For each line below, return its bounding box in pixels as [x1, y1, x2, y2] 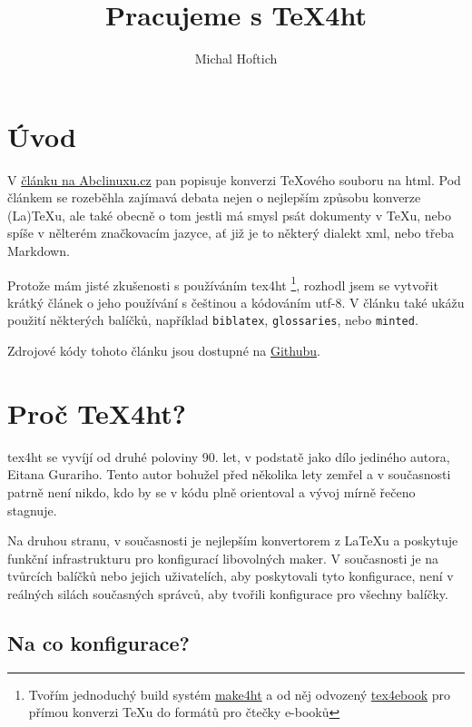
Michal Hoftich [194, 49, 278, 68]
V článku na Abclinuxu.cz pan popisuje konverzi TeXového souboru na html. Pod [7, 170, 461, 189]
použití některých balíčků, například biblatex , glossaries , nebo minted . [7, 310, 418, 329]
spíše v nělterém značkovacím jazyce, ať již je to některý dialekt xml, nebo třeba [7, 223, 455, 242]
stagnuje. [7, 500, 57, 519]
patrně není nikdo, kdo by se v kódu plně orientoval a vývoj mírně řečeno [7, 483, 416, 502]
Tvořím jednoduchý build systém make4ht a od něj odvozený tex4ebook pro [28, 684, 451, 703]
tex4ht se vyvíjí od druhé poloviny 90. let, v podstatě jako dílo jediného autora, [7, 447, 450, 466]
